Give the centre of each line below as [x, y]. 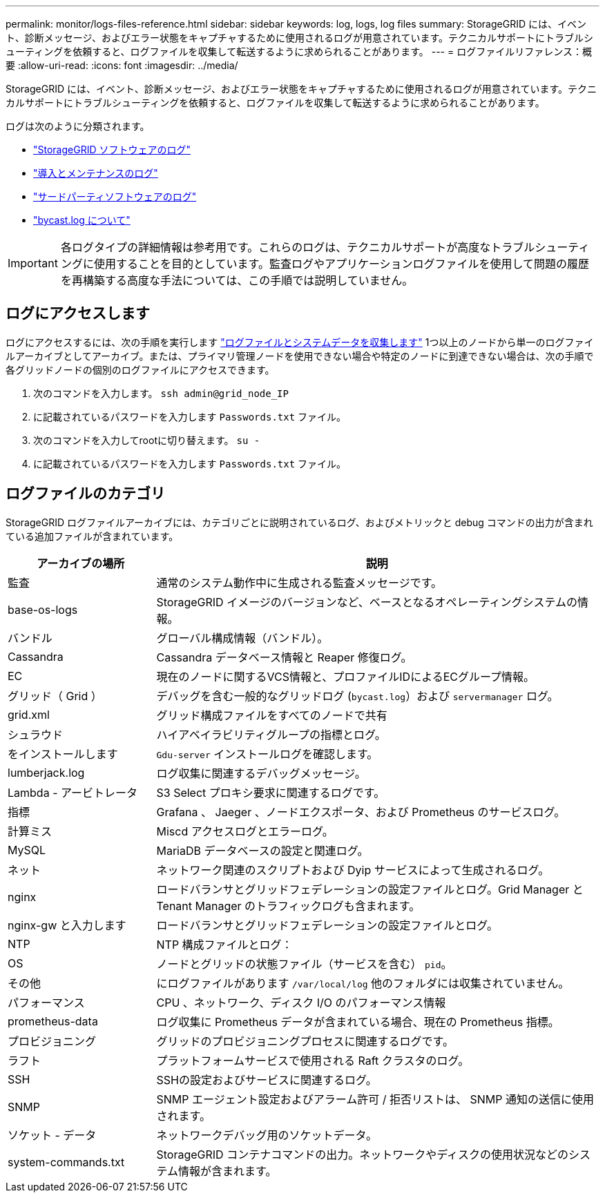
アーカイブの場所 [81, 563]
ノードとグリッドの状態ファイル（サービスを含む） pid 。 [304, 964]
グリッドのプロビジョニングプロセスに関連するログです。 [305, 1041]
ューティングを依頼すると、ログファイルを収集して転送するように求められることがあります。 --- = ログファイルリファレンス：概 [299, 51]
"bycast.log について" [82, 220]
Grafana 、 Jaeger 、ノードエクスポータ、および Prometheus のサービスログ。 [361, 812]
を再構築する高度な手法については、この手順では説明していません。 [237, 280]
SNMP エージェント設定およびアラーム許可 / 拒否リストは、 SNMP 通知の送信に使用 [375, 1099]
